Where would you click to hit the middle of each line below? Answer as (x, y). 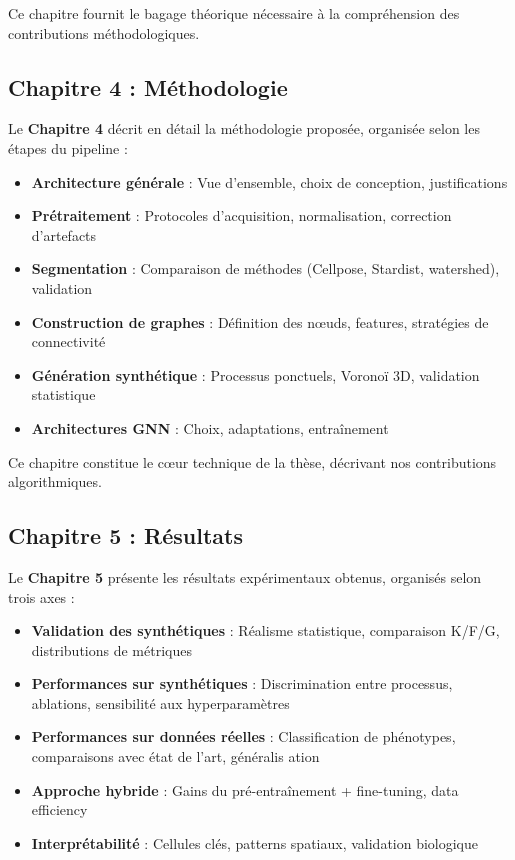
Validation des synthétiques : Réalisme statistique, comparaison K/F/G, (265, 630)
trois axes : (41, 596)
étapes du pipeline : (68, 147)
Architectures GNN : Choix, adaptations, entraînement (210, 427)
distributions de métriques (111, 649)
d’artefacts (64, 234)
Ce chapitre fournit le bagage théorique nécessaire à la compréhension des (234, 13)
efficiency (59, 809)
